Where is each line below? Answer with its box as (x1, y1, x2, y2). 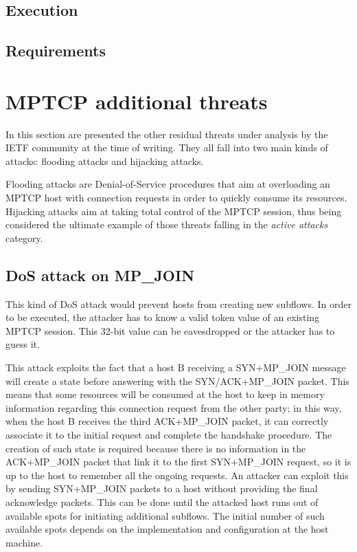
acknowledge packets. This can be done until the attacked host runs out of (5, 494, 319, 509)
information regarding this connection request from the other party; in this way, (5, 400, 342, 415)
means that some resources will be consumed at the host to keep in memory (5, 387, 325, 401)
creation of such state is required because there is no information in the (5, 441, 306, 455)
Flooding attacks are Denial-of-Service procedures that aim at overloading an (5, 177, 330, 191)
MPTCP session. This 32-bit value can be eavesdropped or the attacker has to (5, 323, 335, 338)
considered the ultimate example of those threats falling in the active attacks (5, 217, 328, 232)
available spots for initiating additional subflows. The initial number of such (5, 508, 325, 522)
